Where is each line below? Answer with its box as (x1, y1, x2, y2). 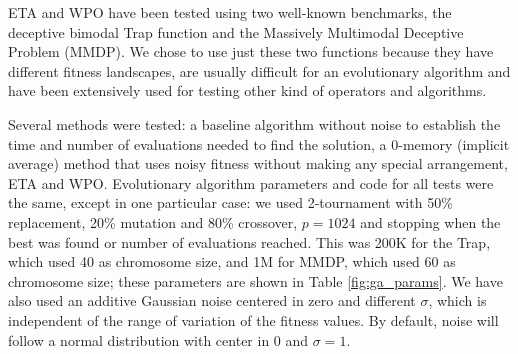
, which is (428, 290, 487, 311)
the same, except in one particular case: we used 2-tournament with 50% (8, 192, 453, 213)
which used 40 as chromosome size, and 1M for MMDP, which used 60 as (8, 251, 456, 272)
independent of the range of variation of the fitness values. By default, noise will (8, 309, 499, 330)
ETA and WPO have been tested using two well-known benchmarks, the (8, 2, 452, 22)
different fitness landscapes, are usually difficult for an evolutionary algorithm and (8, 60, 511, 81)
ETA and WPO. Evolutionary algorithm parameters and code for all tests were (8, 172, 494, 193)
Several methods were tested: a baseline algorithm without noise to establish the (8, 113, 501, 134)
